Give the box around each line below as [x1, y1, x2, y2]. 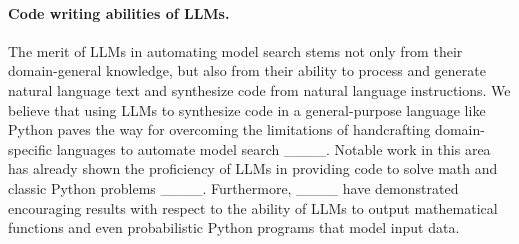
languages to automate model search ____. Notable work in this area [56, 138, 491, 159]
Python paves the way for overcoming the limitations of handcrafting [8, 119, 431, 140]
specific [8, 138, 53, 159]
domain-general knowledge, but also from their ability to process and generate [8, 60, 486, 81]
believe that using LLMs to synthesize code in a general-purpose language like [8, 99, 486, 120]
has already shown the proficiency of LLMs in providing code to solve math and [8, 158, 498, 179]
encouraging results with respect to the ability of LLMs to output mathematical [8, 197, 498, 218]
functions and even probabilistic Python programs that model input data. [8, 217, 460, 238]
